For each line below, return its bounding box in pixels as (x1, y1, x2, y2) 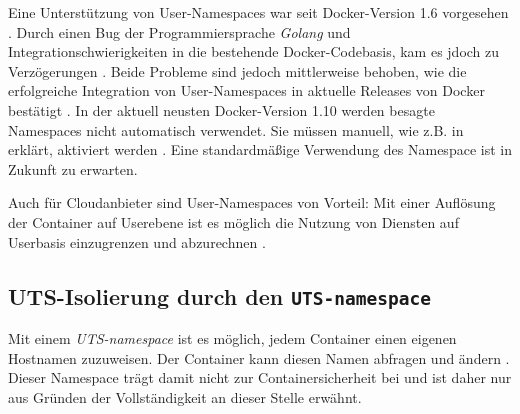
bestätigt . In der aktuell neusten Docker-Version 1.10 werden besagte (8, 99, 435, 120)
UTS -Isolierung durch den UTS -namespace (8, 280, 431, 311)
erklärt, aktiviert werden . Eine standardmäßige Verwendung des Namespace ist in (8, 139, 512, 160)
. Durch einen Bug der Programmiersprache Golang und (8, 21, 351, 42)
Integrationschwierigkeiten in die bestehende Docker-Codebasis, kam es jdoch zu (8, 41, 500, 62)
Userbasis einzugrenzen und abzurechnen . (8, 231, 266, 252)
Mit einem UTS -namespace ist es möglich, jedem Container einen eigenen (8, 327, 457, 348)
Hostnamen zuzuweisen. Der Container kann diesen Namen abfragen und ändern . (8, 347, 510, 368)
